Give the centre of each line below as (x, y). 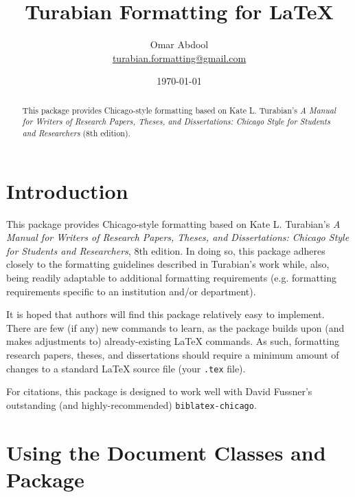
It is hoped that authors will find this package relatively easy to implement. (165, 314)
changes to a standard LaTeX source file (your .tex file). (126, 368)
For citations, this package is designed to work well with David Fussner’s (159, 391)
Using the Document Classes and (166, 452)
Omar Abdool (179, 44)
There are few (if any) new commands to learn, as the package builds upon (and (175, 327)
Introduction (67, 190)
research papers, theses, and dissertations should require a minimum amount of (173, 354)
